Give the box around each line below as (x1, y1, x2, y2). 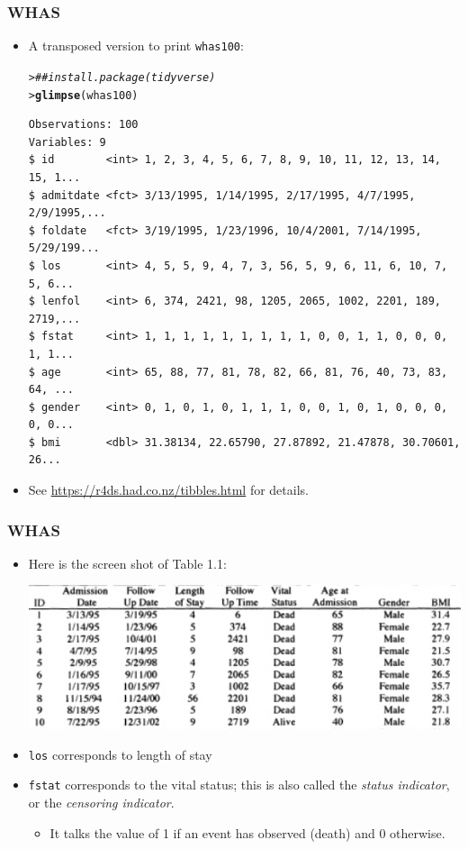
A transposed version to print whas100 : (28, 36, 244, 55)
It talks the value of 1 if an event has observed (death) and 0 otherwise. (49, 823, 445, 842)
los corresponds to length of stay (28, 744, 212, 763)
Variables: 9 (28, 135, 106, 149)
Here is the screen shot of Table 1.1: (28, 553, 227, 572)
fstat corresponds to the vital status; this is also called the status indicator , (28, 775, 450, 794)
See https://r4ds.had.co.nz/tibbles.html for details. (28, 480, 309, 499)
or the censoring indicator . (28, 793, 175, 812)
